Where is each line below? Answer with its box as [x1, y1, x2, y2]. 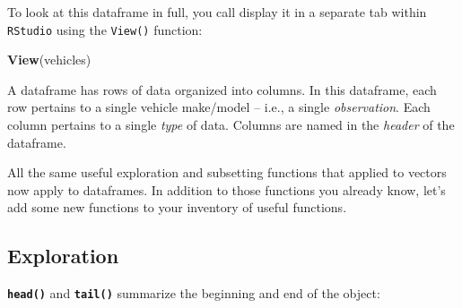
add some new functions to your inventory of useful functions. [7, 198, 347, 217]
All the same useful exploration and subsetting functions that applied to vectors [7, 163, 447, 182]
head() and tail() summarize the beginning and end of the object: [7, 284, 380, 303]
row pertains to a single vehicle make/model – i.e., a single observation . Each [7, 98, 431, 116]
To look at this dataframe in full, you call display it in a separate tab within [7, 3, 427, 21]
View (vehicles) [7, 50, 92, 69]
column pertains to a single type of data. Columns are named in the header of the [7, 115, 455, 134]
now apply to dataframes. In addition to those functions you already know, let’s [7, 180, 446, 199]
